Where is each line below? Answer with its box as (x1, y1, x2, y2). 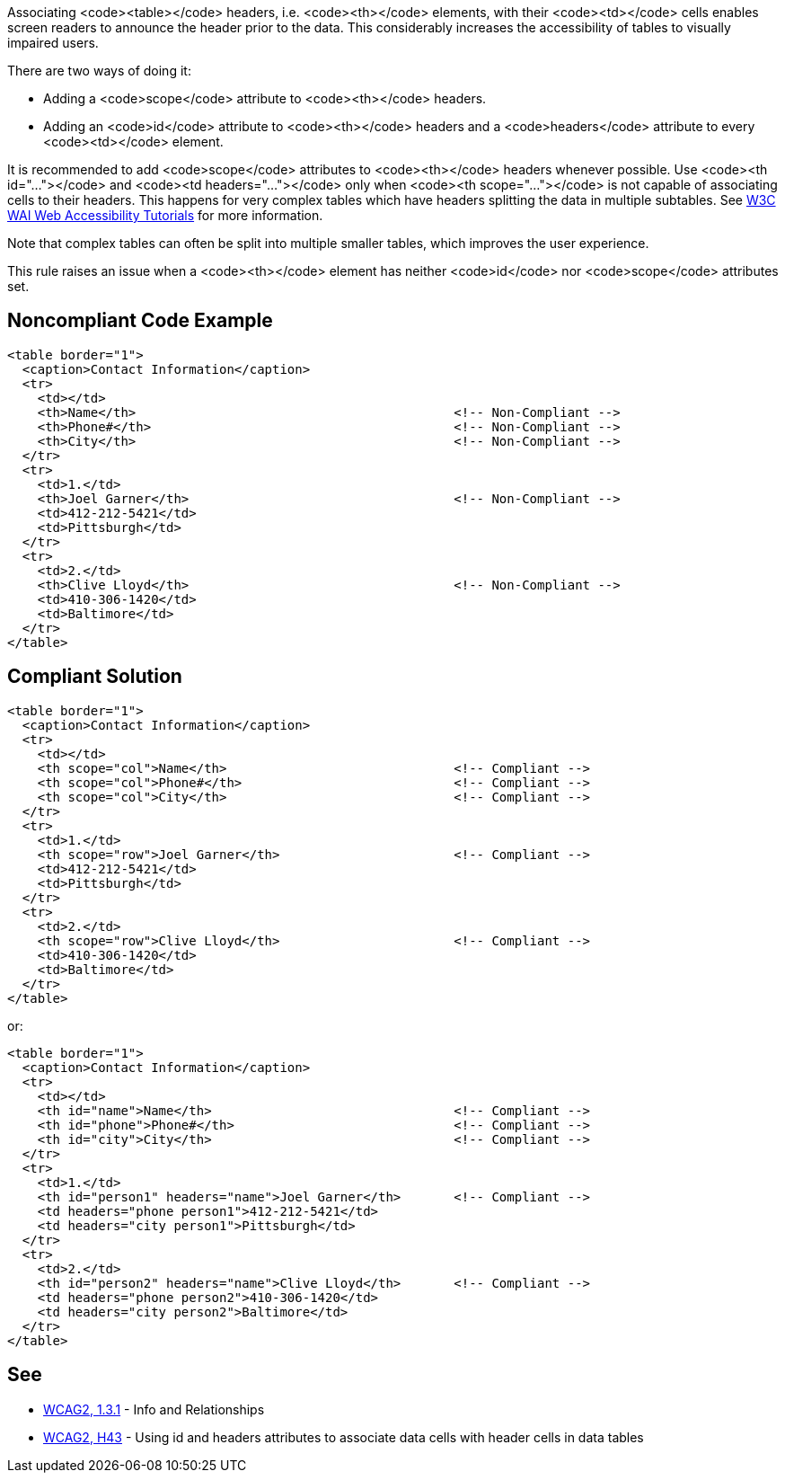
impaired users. (7, 35, 99, 50)
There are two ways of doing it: (7, 63, 191, 78)
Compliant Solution (7, 665, 182, 688)
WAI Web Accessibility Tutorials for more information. (7, 208, 323, 223)
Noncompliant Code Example (7, 309, 273, 332)
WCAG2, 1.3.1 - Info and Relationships (43, 1401, 265, 1417)
